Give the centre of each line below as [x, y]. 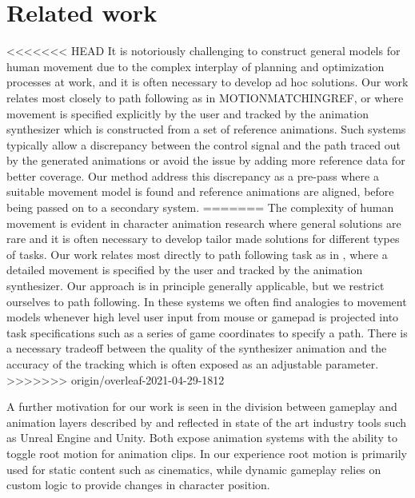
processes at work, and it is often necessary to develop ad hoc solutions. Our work [207, 82]
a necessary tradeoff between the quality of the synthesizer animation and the [197, 348]
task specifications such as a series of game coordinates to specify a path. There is [207, 332]
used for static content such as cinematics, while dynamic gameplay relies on [194, 469]
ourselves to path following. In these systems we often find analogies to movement [207, 301]
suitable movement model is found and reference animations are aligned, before [200, 191]
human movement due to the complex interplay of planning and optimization [196, 66]
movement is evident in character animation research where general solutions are [204, 223]
